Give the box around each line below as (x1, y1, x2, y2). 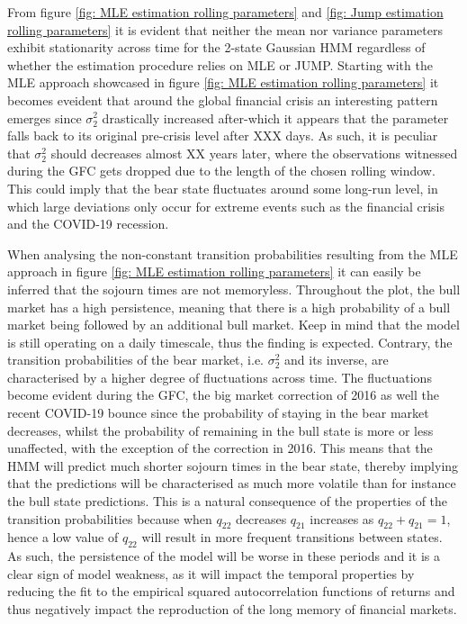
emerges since (7, 108, 82, 127)
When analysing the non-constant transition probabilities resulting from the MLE (7, 244, 458, 263)
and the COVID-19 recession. (7, 214, 169, 233)
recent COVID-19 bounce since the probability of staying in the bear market (7, 403, 429, 422)
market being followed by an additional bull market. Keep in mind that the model (7, 315, 460, 334)
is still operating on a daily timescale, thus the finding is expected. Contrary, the (7, 332, 453, 351)
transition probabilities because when (7, 509, 212, 528)
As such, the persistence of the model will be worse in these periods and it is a (7, 547, 440, 565)
